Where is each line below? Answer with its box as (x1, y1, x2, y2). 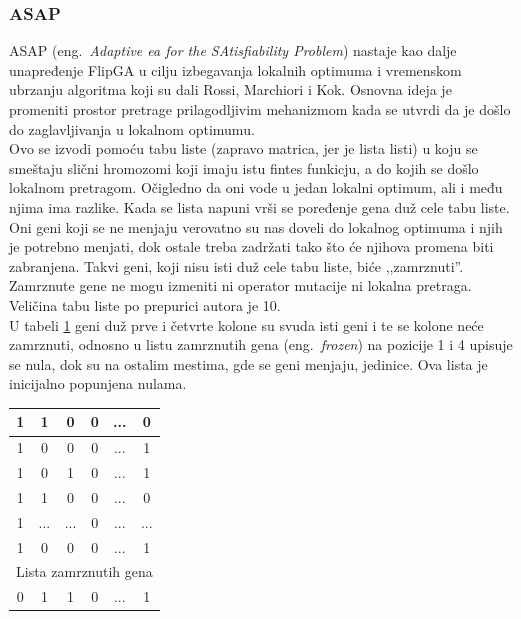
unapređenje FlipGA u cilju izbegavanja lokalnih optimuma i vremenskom (9, 59, 462, 80)
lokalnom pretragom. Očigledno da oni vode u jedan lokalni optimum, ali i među (9, 177, 503, 198)
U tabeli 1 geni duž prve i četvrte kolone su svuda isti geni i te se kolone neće (9, 314, 484, 335)
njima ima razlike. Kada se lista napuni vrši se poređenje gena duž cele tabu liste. (9, 196, 510, 217)
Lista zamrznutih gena (16, 561, 153, 582)
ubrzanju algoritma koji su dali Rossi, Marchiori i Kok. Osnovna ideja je (9, 79, 452, 100)
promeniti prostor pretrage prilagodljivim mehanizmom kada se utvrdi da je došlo (9, 99, 511, 119)
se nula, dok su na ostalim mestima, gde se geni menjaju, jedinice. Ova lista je (9, 353, 488, 374)
